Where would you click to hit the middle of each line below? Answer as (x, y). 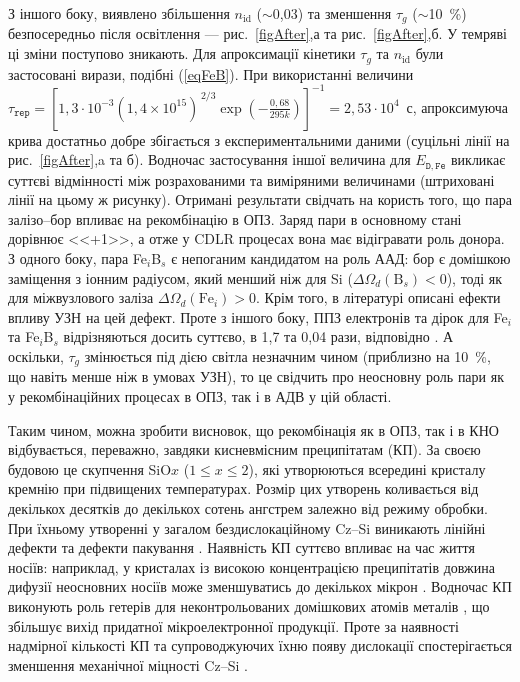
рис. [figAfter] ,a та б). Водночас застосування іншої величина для (209, 159)
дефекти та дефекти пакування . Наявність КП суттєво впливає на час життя (241, 547)
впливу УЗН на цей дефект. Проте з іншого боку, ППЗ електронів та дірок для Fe (258, 316)
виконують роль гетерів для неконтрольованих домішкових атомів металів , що (249, 605)
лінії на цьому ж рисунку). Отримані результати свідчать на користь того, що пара (260, 199)
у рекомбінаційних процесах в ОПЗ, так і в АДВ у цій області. (200, 396)
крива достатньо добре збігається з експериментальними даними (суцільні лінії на (259, 139)
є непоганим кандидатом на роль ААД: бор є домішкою (341, 258)
